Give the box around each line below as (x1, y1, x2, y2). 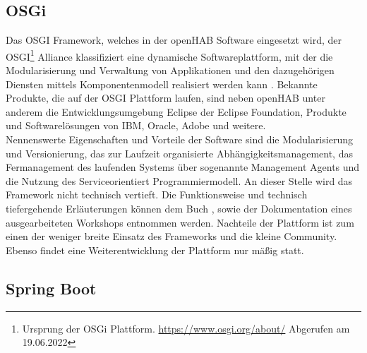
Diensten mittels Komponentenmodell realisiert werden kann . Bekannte (6, 76, 318, 91)
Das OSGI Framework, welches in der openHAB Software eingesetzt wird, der (6, 32, 342, 47)
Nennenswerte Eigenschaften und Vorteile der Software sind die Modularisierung (6, 132, 353, 147)
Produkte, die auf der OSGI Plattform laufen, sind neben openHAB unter (6, 90, 325, 105)
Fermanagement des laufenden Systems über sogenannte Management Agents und (6, 160, 360, 174)
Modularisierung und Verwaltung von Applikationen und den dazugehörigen (6, 63, 335, 78)
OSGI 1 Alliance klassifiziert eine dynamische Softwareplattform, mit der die (6, 47, 333, 64)
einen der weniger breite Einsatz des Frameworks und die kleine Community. (6, 229, 337, 244)
